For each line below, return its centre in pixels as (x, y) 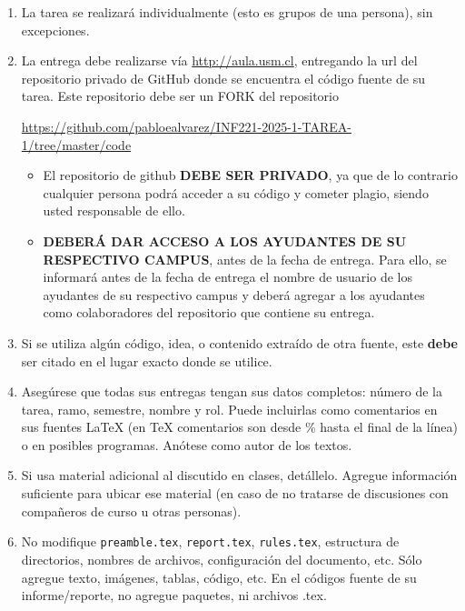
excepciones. (55, 30)
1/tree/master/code (76, 144)
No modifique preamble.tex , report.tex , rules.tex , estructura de (210, 541)
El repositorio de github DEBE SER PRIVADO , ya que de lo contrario (250, 175)
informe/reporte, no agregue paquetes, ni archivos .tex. (174, 595)
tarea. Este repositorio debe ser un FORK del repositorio (180, 96)
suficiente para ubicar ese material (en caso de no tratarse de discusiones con (235, 493)
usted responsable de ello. (114, 210)
